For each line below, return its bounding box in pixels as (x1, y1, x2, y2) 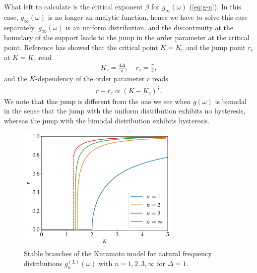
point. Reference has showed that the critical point (4, 42, 158, 52)
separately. (4, 22, 36, 32)
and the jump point (186, 42, 246, 52)
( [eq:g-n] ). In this (189, 1, 241, 11)
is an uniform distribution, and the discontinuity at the (65, 22, 233, 32)
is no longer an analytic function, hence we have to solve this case (48, 11, 248, 22)
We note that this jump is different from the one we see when (4, 96, 191, 106)
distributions (24, 258, 63, 268)
